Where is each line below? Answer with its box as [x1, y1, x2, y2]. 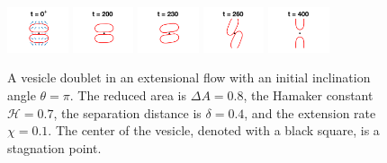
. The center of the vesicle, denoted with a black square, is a [48, 121, 380, 140]
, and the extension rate [244, 103, 376, 122]
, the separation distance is [53, 103, 202, 122]
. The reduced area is [69, 85, 187, 104]
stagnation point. [7, 138, 102, 157]
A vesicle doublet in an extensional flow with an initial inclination [7, 68, 371, 87]
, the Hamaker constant [243, 85, 373, 104]
